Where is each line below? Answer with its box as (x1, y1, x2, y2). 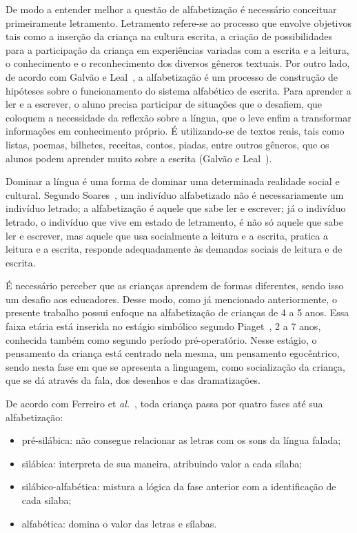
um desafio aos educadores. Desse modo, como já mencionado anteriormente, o (6, 291, 337, 306)
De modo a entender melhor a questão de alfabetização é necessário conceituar (6, 2, 337, 16)
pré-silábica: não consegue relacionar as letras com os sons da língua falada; (21, 433, 341, 447)
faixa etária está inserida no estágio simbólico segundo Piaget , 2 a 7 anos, (6, 319, 321, 333)
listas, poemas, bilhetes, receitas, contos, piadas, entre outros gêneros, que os (6, 137, 329, 151)
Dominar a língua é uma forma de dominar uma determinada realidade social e (6, 174, 340, 188)
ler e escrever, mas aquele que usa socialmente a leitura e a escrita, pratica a (6, 228, 328, 242)
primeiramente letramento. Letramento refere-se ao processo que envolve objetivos (6, 15, 351, 30)
